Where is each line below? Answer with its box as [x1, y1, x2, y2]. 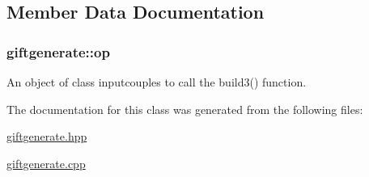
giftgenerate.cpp [6, 154, 86, 171]
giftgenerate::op [6, 41, 110, 61]
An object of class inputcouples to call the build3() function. [6, 74, 307, 90]
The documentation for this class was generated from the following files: [6, 100, 363, 117]
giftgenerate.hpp [6, 128, 87, 145]
